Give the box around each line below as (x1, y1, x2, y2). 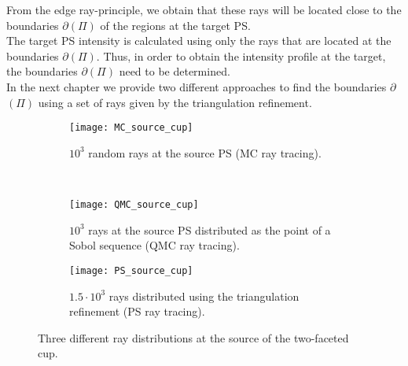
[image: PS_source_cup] (69, 264, 193, 276)
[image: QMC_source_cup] (69, 199, 199, 210)
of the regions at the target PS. (100, 17, 251, 33)
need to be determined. (119, 63, 230, 79)
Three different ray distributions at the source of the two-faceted (38, 329, 349, 346)
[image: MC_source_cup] (69, 122, 193, 134)
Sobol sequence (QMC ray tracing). (69, 237, 240, 253)
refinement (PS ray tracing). (69, 303, 205, 320)
